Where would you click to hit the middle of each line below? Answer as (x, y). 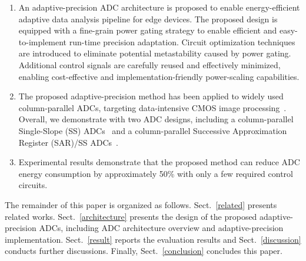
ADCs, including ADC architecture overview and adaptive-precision (161, 228)
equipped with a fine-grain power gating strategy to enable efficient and (148, 30)
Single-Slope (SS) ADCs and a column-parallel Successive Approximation (153, 130)
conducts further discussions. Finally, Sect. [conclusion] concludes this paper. (144, 251)
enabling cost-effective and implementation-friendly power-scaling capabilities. (159, 76)
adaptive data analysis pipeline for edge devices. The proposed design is (148, 19)
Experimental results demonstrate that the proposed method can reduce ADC (159, 162)
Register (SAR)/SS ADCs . (68, 142)
